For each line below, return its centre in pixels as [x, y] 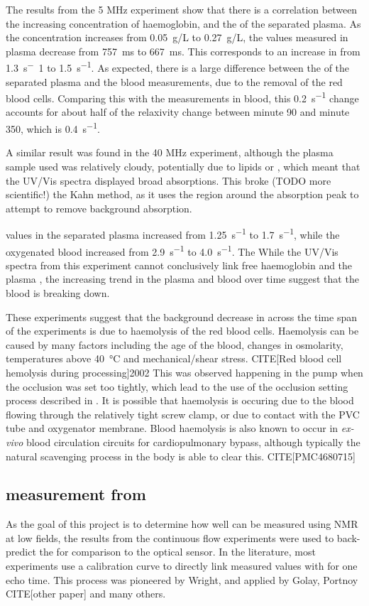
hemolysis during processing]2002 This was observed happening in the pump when [184, 372]
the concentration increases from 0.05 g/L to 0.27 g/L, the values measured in [177, 37]
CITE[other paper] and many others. [86, 594]
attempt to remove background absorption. [99, 208]
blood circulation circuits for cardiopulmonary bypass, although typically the [193, 442]
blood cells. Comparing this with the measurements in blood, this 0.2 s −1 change [182, 97]
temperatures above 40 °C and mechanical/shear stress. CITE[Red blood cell [174, 358]
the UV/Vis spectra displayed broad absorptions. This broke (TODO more [169, 180]
